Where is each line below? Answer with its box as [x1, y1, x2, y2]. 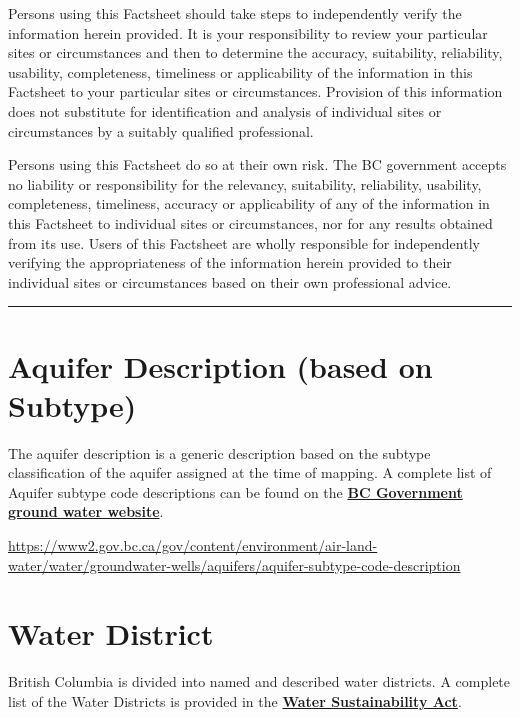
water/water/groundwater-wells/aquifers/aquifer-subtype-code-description [8, 554, 461, 575]
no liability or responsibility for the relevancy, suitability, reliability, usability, [8, 173, 482, 194]
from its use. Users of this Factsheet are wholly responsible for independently [8, 232, 480, 253]
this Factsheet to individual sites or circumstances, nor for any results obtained [8, 212, 493, 233]
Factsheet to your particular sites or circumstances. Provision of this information [8, 81, 503, 102]
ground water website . [8, 501, 164, 522]
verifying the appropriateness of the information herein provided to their [8, 252, 452, 273]
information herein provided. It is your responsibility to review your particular [8, 22, 488, 43]
